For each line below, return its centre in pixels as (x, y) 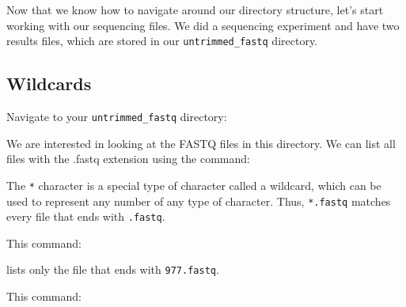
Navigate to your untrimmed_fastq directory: (117, 117)
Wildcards (49, 83)
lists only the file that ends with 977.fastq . (113, 269)
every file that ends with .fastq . (86, 216)
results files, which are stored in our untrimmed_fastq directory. (162, 41)
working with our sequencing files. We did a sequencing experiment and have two (203, 25)
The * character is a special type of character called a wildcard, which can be (194, 185)
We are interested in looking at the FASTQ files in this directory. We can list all (201, 143)
